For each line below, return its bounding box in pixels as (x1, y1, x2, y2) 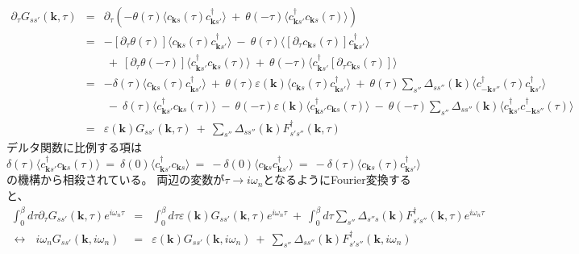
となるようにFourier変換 (263, 171, 389, 188)
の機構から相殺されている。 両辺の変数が (6, 171, 225, 188)
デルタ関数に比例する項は (6, 139, 142, 156)
